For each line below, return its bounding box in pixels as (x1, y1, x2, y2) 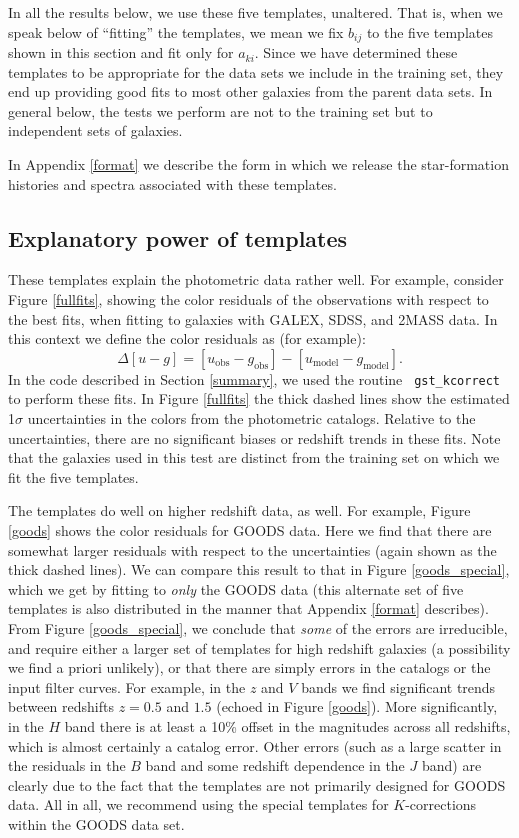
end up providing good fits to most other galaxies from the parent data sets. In (8, 81, 493, 102)
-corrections (405, 794, 477, 815)
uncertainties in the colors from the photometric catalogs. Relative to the (27, 408, 476, 429)
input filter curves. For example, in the (8, 676, 246, 697)
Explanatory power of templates (8, 222, 348, 253)
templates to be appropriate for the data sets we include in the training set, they (8, 61, 504, 82)
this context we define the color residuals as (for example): (8, 328, 366, 349)
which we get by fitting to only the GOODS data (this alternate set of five (8, 578, 464, 599)
